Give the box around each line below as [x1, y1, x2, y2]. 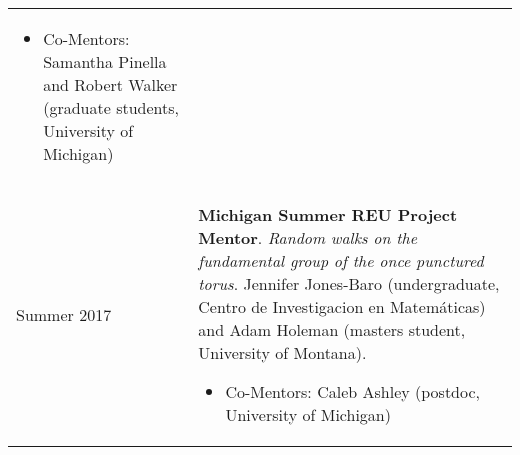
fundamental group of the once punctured [198, 249, 484, 272]
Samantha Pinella [43, 50, 167, 73]
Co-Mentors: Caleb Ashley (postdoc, [225, 380, 480, 403]
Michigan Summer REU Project [198, 203, 458, 226]
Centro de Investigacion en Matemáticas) [198, 295, 486, 318]
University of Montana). [198, 341, 367, 364]
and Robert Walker [43, 73, 178, 96]
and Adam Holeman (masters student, [198, 318, 466, 341]
